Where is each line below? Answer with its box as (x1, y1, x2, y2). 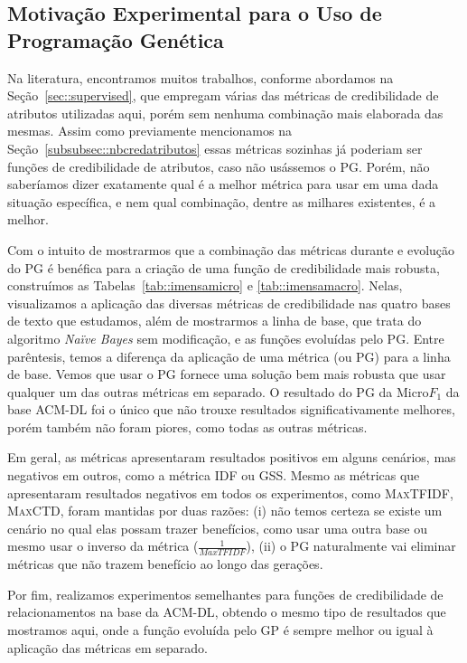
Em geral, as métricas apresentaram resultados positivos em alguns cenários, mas (7, 448, 456, 467)
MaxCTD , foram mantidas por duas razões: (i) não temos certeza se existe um (7, 501, 443, 520)
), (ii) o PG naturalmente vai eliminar (246, 536, 456, 555)
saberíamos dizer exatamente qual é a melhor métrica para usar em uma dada (7, 175, 439, 194)
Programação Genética (7, 25, 224, 53)
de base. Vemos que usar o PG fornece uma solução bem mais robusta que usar (7, 365, 446, 384)
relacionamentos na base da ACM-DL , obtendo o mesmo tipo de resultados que (7, 602, 446, 621)
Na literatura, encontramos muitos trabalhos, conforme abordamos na (7, 68, 394, 87)
